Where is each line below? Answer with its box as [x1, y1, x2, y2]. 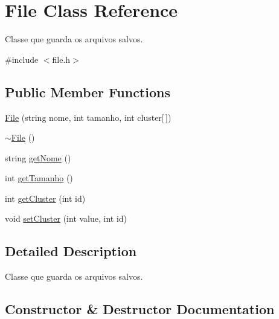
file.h [52, 53, 71, 65]
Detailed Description [5, 242, 137, 260]
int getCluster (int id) [5, 192, 86, 204]
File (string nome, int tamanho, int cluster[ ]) [5, 111, 172, 123]
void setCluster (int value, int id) [5, 212, 127, 225]
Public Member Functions [5, 82, 170, 101]
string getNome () [5, 151, 71, 164]
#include [5, 53, 39, 65]
